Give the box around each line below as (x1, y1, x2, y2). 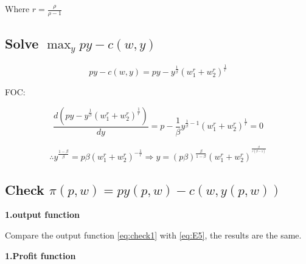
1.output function (5, 208, 80, 221)
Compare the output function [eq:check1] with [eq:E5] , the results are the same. (5, 228, 302, 241)
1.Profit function (5, 249, 76, 262)
